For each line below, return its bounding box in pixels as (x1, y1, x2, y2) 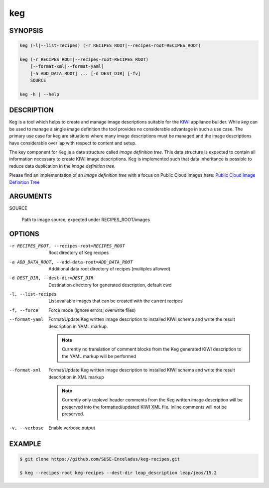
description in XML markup (48, 374, 104, 380)
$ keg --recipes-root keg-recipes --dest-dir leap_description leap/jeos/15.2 (19, 470, 217, 476)
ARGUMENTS (9, 192, 52, 201)
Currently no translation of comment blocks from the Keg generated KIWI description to (62, 346, 242, 352)
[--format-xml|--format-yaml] (30, 64, 104, 69)
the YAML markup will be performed (62, 353, 136, 359)
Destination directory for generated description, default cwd (48, 282, 172, 288)
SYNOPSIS (9, 26, 43, 35)
